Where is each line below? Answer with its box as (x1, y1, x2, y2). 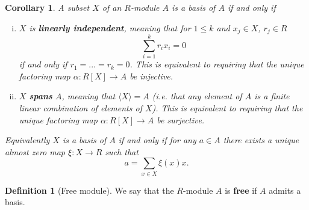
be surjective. (157, 113, 205, 126)
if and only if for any (118, 134, 196, 146)
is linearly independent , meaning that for (29, 21, 191, 34)
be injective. (130, 69, 173, 82)
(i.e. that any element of (152, 90, 242, 102)
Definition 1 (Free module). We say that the (5, 184, 174, 196)
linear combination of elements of (19, 101, 142, 114)
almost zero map (5, 145, 66, 158)
